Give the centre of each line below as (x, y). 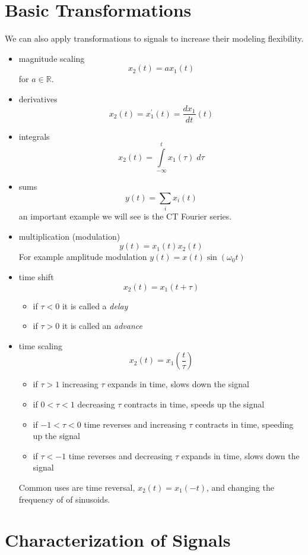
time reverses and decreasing (120, 455)
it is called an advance (102, 326)
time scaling (40, 345)
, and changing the (240, 487)
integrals (34, 136)
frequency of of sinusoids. (64, 499)
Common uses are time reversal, (77, 487)
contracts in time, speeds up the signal (194, 404)
